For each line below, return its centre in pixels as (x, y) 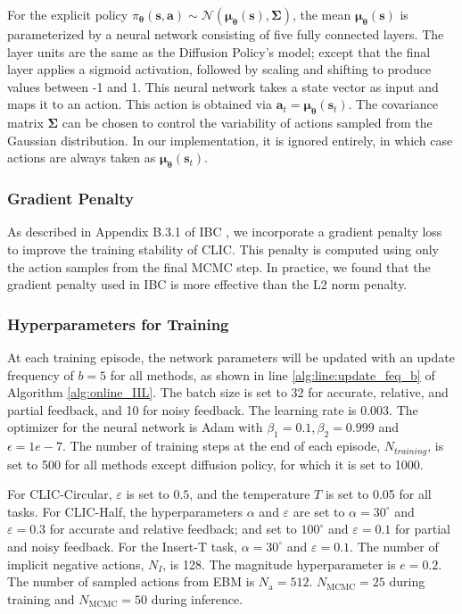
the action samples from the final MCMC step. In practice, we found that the (219, 266)
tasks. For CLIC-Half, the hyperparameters (125, 511)
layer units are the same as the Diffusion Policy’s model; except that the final (219, 51)
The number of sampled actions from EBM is (131, 581)
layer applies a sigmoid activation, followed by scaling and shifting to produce (219, 69)
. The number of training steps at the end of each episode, (222, 446)
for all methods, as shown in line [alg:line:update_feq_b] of (272, 374)
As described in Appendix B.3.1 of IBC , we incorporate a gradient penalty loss (225, 232)
